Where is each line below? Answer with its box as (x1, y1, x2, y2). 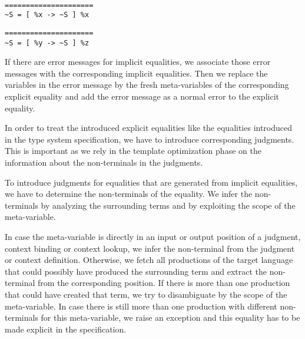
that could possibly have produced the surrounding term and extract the (5, 265, 267, 277)
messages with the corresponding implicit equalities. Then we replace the (5, 67, 268, 79)
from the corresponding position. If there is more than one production (38, 277, 290, 289)
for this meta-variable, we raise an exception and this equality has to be (41, 311, 300, 324)
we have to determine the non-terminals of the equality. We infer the (5, 187, 253, 200)
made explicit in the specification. (5, 322, 127, 335)
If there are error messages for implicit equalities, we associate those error (5, 55, 271, 68)
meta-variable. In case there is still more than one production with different (5, 299, 277, 312)
